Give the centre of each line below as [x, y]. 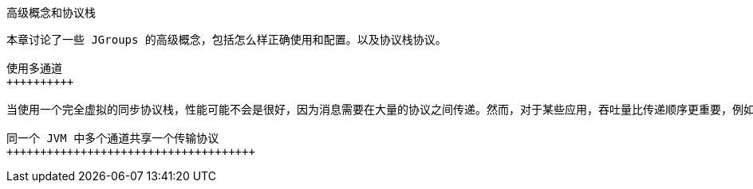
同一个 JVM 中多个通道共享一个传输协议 [113, 138]
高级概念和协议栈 [51, 12]
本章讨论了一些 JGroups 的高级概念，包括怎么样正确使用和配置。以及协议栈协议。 [227, 40]
